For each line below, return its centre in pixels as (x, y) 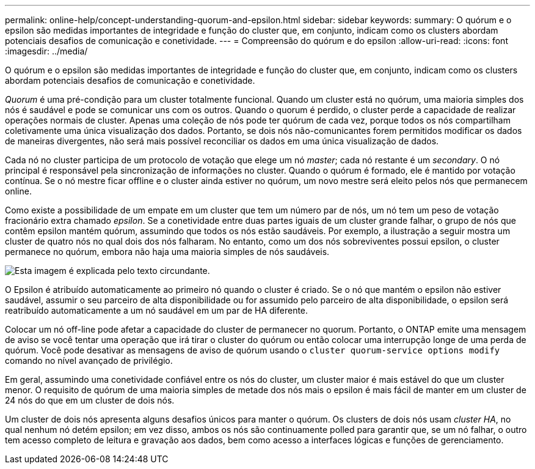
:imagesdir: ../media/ (46, 51)
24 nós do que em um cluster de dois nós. (90, 400)
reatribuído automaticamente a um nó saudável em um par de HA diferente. (157, 310)
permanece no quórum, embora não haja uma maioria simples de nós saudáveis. (167, 252)
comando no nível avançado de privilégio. (89, 360)
